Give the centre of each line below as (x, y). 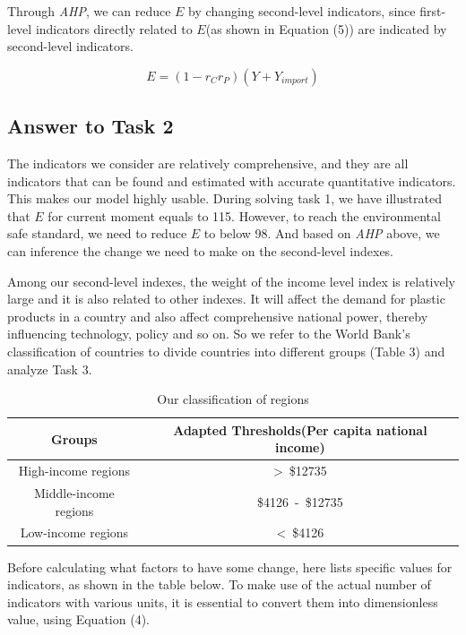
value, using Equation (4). (78, 619)
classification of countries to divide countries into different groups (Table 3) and (226, 351)
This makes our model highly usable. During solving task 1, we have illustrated (224, 198)
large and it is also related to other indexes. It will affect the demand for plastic (226, 299)
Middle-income (74, 492)
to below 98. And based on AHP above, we (322, 233)
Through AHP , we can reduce (89, 11)
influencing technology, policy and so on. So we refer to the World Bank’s (209, 334)
